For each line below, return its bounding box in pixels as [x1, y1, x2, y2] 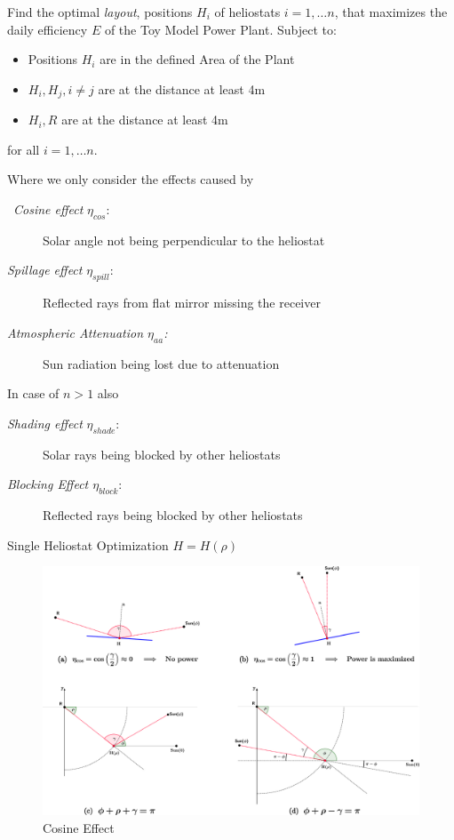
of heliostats [214, 3, 281, 20]
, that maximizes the [334, 3, 448, 20]
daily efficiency [7, 20, 88, 38]
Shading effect [7, 413, 83, 432]
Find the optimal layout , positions [7, 3, 193, 20]
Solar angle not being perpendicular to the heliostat [43, 230, 325, 249]
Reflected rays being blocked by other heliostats [43, 505, 303, 524]
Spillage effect [7, 260, 83, 279]
